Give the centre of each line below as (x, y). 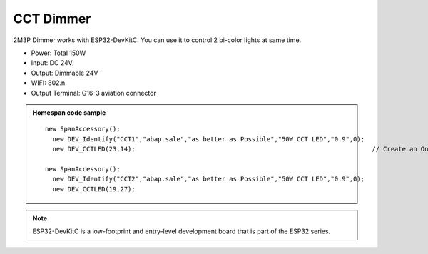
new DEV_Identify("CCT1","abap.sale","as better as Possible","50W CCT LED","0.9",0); (209, 139)
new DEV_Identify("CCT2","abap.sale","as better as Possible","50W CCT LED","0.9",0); (209, 179)
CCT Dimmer (52, 19)
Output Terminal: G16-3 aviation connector (93, 93)
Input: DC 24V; (53, 63)
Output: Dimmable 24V (65, 73)
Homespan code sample (69, 112)
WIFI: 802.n (48, 83)
